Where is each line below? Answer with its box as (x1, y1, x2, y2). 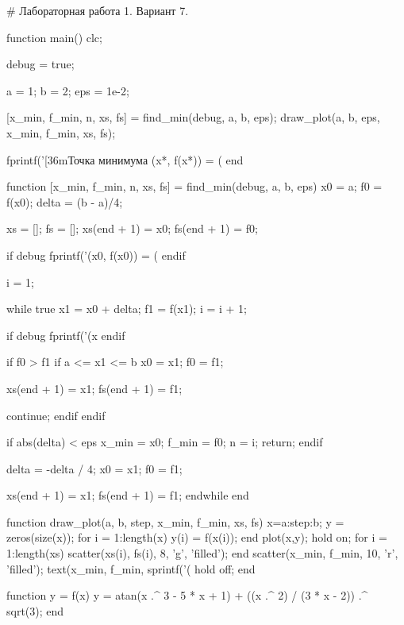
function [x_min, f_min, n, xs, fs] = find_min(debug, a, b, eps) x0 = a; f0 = (6, 178, 383, 195)
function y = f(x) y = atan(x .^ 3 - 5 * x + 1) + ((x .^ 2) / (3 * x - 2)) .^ (6, 587, 368, 604)
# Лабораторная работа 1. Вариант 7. (6, 2, 189, 18)
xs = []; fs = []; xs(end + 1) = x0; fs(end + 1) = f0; (6, 220, 258, 237)
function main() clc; (6, 29, 102, 45)
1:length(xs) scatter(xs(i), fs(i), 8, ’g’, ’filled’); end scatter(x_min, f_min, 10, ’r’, (6, 545, 398, 561)
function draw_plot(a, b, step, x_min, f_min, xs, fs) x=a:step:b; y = (6, 513, 344, 530)
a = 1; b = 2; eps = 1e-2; (6, 82, 129, 98)
